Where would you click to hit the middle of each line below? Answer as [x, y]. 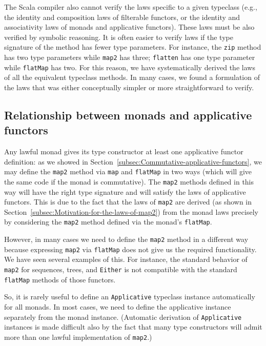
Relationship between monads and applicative [128, 115]
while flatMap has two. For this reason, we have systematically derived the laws [130, 67]
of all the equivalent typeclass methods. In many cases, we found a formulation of [132, 77]
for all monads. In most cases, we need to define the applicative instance [118, 307]
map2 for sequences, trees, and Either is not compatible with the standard [121, 269]
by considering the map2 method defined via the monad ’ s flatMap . [108, 222]
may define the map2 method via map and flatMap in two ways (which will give [128, 171]
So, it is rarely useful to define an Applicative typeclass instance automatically [130, 297]
